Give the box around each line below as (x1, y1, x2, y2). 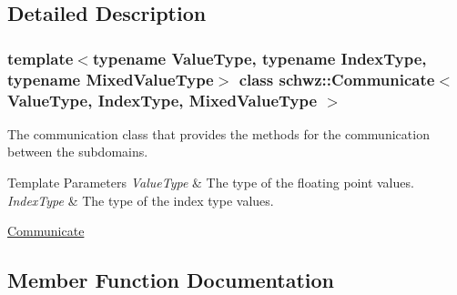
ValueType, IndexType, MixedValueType (7, 88, 318, 111)
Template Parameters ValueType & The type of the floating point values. (7, 173, 414, 192)
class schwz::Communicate (239, 67, 435, 90)
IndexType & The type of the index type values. (7, 190, 274, 209)
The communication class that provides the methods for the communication (7, 124, 430, 143)
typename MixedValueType (7, 67, 214, 90)
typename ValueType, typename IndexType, (92, 46, 427, 69)
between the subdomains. (7, 142, 148, 161)
